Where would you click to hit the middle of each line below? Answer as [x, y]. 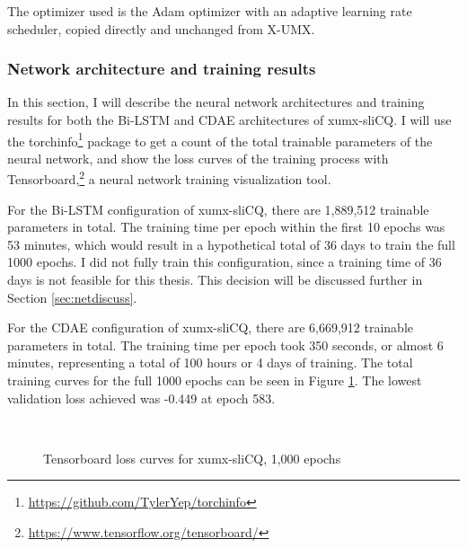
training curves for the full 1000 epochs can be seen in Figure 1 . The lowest [215, 380]
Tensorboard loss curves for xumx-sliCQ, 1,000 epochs [192, 458]
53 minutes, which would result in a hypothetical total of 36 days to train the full [231, 244]
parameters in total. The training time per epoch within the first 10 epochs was [226, 227]
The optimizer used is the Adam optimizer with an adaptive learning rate [210, 11]
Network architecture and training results [162, 69]
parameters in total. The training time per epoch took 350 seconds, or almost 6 [225, 345]
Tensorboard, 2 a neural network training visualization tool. [169, 178]
